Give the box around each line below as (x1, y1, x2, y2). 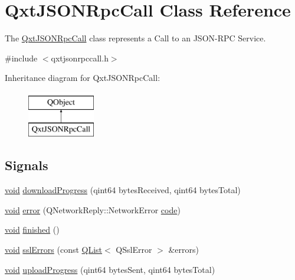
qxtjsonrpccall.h (51, 51, 109, 64)
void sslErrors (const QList (5, 243, 103, 256)
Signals (5, 156, 48, 174)
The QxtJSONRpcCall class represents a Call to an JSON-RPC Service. (5, 32, 266, 44)
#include (5, 51, 38, 64)
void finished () (5, 223, 60, 236)
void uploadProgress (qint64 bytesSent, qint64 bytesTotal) (5, 263, 215, 275)
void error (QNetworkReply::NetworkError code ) (5, 203, 181, 216)
